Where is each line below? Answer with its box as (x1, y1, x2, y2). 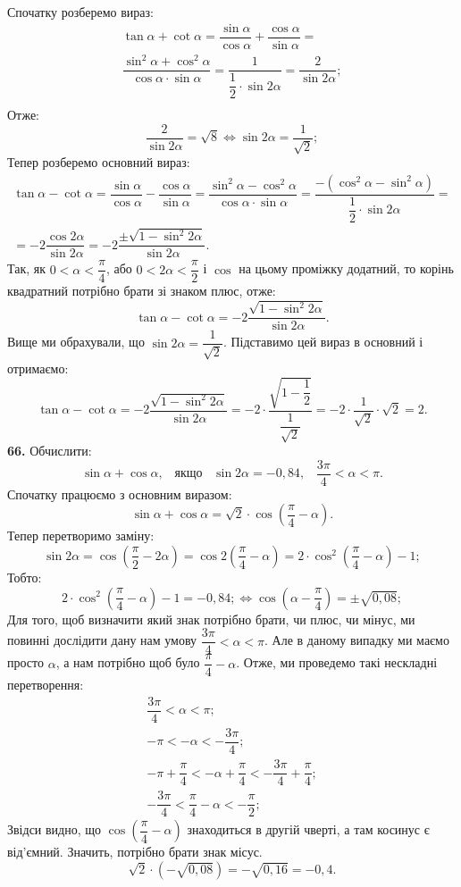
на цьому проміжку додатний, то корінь (239, 259, 454, 278)
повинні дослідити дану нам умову (7, 631, 197, 649)
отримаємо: (7, 358, 69, 377)
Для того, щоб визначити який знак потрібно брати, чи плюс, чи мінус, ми (7, 609, 415, 628)
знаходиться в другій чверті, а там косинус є (187, 820, 430, 839)
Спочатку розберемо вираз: (7, 3, 154, 21)
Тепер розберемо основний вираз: (7, 153, 190, 172)
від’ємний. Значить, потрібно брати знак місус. (7, 842, 263, 861)
